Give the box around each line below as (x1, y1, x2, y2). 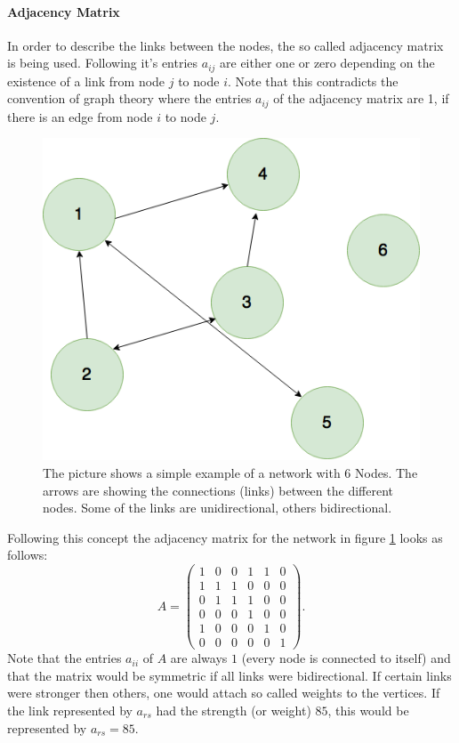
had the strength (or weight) (156, 700, 311, 719)
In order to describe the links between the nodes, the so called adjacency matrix (7, 36, 444, 54)
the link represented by (7, 700, 133, 719)
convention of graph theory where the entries (7, 89, 252, 108)
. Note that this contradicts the (227, 71, 399, 90)
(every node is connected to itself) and (241, 649, 451, 667)
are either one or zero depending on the (220, 53, 435, 72)
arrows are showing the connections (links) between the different (43, 481, 393, 499)
